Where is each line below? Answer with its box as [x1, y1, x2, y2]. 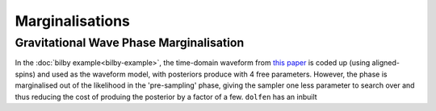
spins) [15, 69, 36, 79]
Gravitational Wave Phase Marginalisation [15, 35, 245, 50]
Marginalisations [15, 12, 131, 30]
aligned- [371, 58, 400, 68]
